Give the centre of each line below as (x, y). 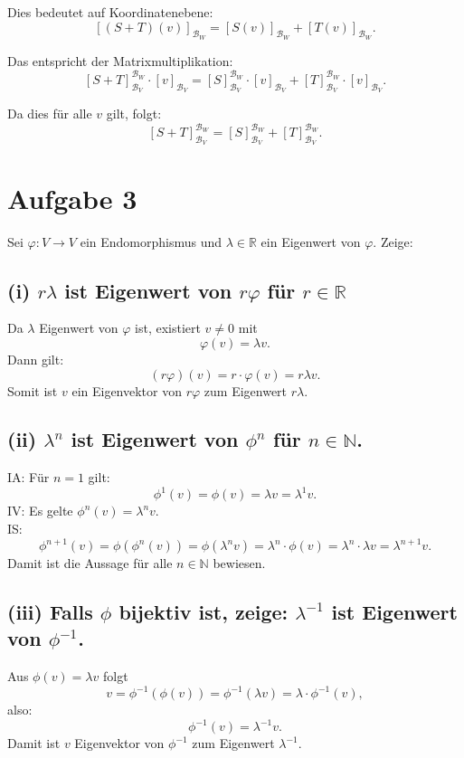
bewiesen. (239, 563)
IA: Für (28, 477)
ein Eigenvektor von (127, 390)
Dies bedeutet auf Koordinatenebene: (110, 12)
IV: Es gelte (40, 511)
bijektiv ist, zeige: (204, 612)
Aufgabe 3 (72, 198)
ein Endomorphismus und (151, 241)
